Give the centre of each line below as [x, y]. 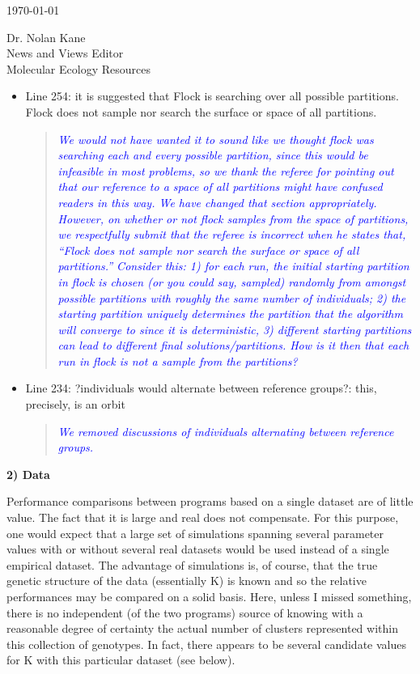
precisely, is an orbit [75, 404]
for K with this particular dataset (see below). [121, 660]
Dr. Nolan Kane [46, 37]
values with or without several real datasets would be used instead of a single [198, 549]
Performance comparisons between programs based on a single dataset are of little [210, 501]
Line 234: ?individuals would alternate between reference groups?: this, [201, 388]
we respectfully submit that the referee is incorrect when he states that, [232, 234]
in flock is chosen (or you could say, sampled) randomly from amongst [232, 281]
